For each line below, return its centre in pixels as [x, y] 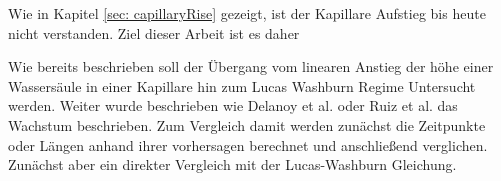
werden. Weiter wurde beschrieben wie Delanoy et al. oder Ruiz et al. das [233, 105]
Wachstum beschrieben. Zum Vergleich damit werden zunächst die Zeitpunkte [247, 124]
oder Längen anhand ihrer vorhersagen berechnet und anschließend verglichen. [248, 144]
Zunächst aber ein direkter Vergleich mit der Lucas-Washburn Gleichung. [232, 164]
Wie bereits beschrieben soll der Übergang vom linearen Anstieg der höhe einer [251, 66]
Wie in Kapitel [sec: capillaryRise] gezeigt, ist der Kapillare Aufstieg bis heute [247, 13]
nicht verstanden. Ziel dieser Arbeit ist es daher [154, 32]
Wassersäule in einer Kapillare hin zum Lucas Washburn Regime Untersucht [242, 85]
